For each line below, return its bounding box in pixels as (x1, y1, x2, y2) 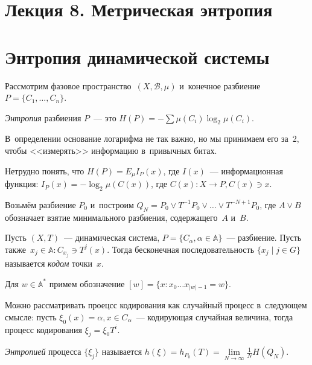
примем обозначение (49, 277, 125, 290)
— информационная (209, 164, 283, 177)
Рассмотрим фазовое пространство (5, 79, 132, 92)
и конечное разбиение (179, 79, 261, 92)
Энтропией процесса (5, 345, 81, 358)
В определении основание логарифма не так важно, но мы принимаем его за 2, (5, 132, 299, 145)
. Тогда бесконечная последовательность (107, 243, 255, 255)
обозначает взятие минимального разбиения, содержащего (5, 211, 218, 223)
